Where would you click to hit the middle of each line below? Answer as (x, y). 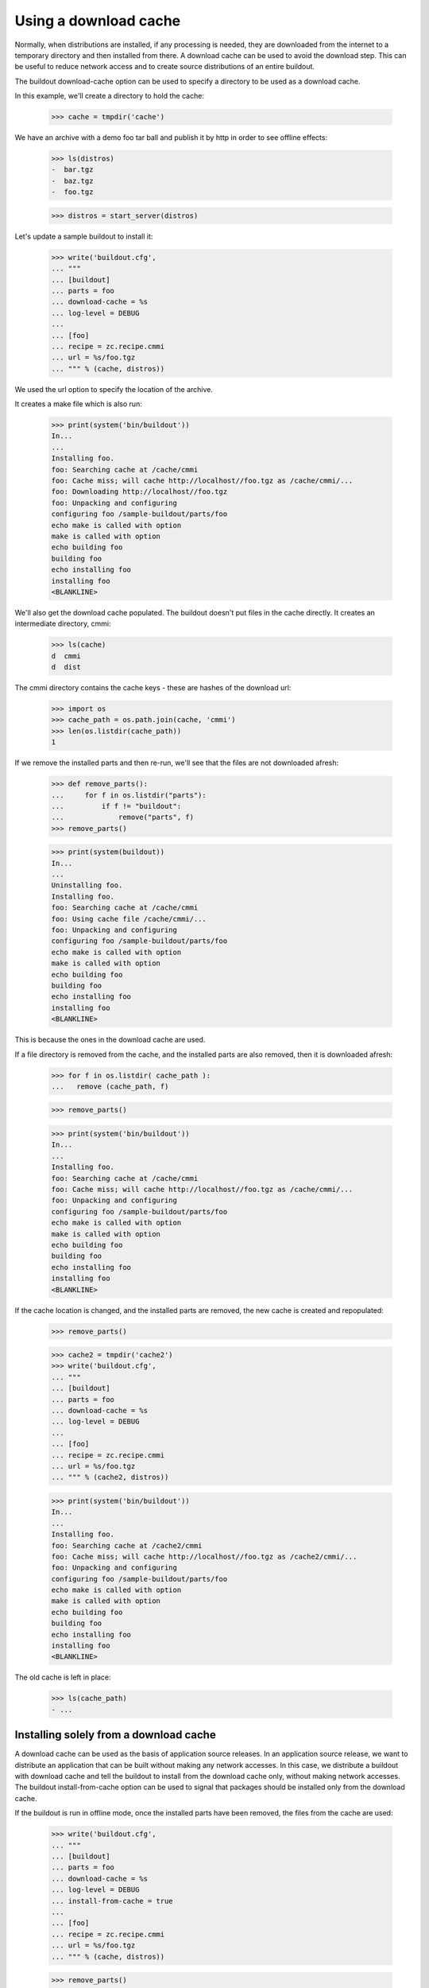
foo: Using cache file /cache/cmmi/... (129, 919)
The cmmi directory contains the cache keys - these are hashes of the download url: (153, 688)
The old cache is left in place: (63, 1677)
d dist (66, 667)
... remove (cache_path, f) (110, 1086)
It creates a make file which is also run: (78, 404)
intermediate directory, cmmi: (63, 623)
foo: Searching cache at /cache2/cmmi (127, 1545)
